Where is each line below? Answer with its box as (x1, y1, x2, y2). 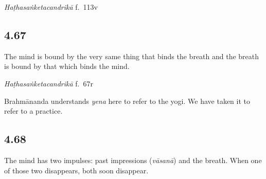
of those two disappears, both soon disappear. (4, 165, 149, 175)
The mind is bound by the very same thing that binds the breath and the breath (4, 50, 259, 61)
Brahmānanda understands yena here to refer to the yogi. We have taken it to (4, 95, 250, 106)
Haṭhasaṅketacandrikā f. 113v (4, 2, 98, 12)
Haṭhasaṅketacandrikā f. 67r (4, 78, 93, 88)
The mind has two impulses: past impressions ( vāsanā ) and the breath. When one (4, 154, 262, 165)
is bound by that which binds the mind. (4, 61, 130, 71)
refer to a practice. (4, 105, 63, 116)
